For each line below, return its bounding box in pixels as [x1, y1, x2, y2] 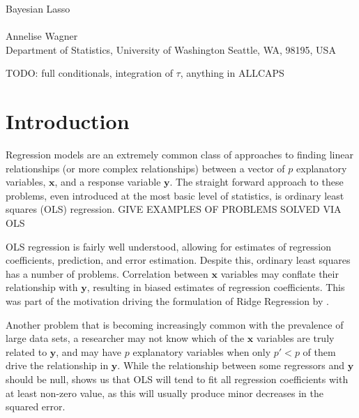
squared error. [6, 399, 66, 414]
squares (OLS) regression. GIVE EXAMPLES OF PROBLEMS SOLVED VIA [6, 202, 342, 216]
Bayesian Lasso [6, 1, 70, 15]
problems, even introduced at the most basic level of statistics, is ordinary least [6, 188, 344, 202]
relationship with [6, 280, 78, 294]
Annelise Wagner [6, 29, 78, 43]
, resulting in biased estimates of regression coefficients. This [86, 280, 345, 294]
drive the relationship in [6, 358, 109, 373]
